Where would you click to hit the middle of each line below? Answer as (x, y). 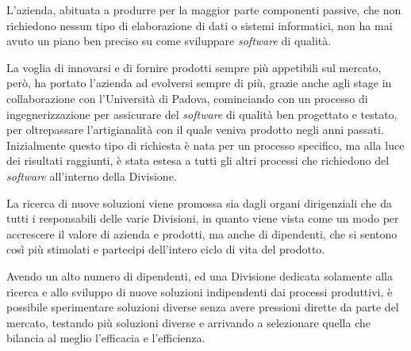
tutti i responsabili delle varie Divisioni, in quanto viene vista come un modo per (203, 218)
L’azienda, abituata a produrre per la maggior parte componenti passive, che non (204, 10)
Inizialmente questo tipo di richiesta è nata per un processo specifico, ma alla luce (205, 145)
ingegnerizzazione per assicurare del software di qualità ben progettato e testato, (202, 114)
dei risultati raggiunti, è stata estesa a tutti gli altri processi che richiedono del (198, 160)
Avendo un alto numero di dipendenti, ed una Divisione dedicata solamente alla (200, 275)
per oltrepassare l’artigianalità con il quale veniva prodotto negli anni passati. (195, 130)
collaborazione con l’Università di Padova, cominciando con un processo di (187, 98)
